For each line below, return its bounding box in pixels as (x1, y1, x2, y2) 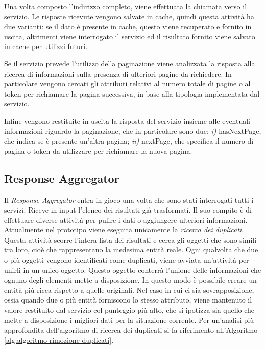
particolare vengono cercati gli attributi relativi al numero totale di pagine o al (4, 78, 251, 89)
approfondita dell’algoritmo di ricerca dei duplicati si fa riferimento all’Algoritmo (4, 324, 258, 335)
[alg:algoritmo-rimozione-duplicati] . (4, 334, 114, 345)
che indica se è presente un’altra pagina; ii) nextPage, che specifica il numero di (4, 135, 254, 146)
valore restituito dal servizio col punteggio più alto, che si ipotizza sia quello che (4, 305, 255, 315)
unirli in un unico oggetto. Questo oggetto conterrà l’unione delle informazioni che (4, 264, 261, 275)
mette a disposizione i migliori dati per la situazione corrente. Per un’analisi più (4, 314, 254, 325)
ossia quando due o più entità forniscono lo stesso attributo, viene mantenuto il (4, 294, 252, 305)
